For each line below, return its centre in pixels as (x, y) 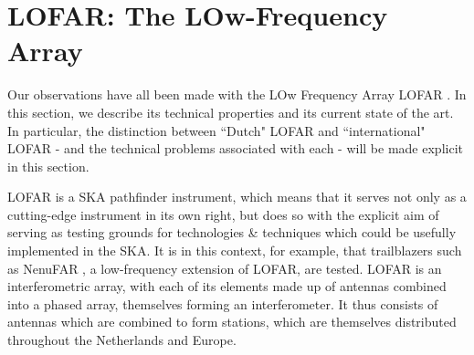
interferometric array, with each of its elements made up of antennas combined (227, 286)
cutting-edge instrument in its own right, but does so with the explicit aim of (223, 214)
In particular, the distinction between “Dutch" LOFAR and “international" (216, 130)
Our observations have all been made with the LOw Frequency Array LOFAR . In (237, 94)
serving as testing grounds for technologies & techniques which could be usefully (232, 232)
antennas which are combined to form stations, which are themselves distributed (232, 322)
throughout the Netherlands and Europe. (122, 340)
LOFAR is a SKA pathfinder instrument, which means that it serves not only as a (237, 197)
